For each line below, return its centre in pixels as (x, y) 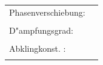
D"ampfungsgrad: (41, 30)
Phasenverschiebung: (47, 12)
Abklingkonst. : (38, 48)
